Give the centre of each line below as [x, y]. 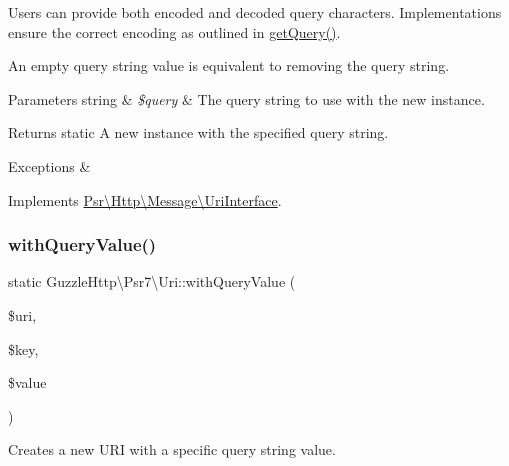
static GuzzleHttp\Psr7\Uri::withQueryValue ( [152, 281]
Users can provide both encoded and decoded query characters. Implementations [255, 12]
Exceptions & [49, 165]
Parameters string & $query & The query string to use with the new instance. [246, 98]
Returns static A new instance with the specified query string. [198, 132]
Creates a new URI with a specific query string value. [172, 449]
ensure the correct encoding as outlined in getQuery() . [174, 31]
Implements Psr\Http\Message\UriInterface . [145, 199]
